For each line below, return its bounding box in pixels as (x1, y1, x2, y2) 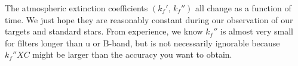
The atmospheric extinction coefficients (5, 2, 148, 14)
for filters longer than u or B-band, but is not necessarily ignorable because (5, 36, 280, 49)
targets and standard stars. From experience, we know (5, 25, 203, 37)
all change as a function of (195, 2, 291, 14)
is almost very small (220, 25, 293, 37)
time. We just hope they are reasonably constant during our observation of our (5, 13, 293, 26)
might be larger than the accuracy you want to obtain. (32, 48, 232, 61)
